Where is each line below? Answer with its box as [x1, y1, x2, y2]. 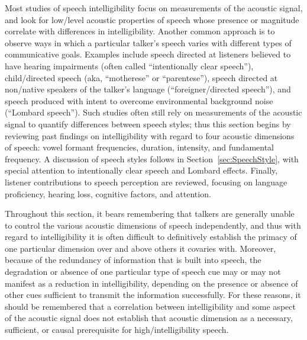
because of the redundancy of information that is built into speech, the [5, 254, 261, 266]
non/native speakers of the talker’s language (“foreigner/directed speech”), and [5, 83, 291, 95]
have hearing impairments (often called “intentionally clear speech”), [5, 59, 254, 72]
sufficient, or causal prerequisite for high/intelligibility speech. [5, 323, 229, 336]
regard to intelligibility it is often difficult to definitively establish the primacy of [5, 230, 297, 243]
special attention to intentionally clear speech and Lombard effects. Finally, [5, 164, 278, 177]
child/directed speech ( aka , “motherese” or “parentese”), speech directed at [5, 71, 278, 84]
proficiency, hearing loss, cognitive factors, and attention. [5, 187, 211, 200]
